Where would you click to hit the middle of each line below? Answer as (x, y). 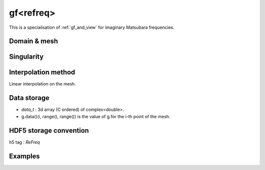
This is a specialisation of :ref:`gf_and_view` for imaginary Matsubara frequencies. (92, 27)
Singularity (26, 57)
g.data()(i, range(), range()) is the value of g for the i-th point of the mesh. (96, 116)
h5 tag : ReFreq (25, 142)
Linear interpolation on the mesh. (42, 84)
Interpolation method (42, 73)
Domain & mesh (34, 41)
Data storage (29, 98)
